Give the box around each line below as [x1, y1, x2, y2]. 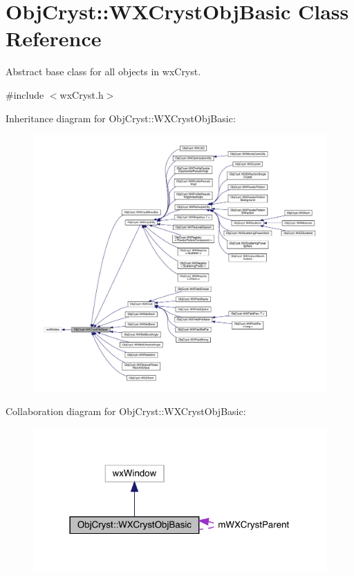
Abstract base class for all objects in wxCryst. [6, 64, 201, 79]
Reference [6, 24, 102, 52]
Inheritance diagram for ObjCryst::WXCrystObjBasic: [6, 111, 236, 125]
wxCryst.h [59, 87, 104, 102]
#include [6, 87, 44, 102]
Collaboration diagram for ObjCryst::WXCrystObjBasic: [6, 403, 246, 418]
